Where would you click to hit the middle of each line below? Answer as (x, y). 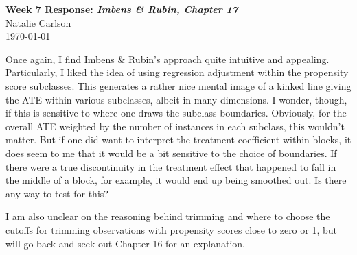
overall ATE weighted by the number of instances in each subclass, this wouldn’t (175, 126)
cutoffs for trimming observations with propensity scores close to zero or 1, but (171, 229)
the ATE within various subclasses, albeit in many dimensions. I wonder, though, (176, 99)
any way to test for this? (57, 193)
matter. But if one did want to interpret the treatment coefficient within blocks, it (178, 139)
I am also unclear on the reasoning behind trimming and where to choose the (168, 216)
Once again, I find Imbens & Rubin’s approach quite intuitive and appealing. (168, 59)
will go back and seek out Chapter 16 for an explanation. (126, 243)
